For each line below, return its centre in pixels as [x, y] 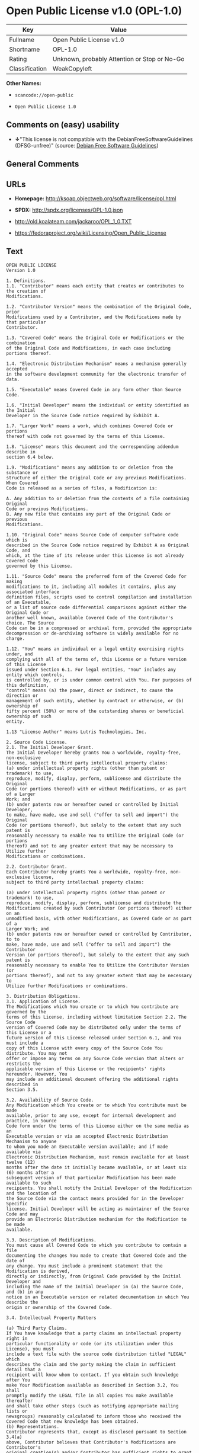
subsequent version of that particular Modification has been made [91, 1177]
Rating [18, 59]
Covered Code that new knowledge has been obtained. [73, 1421]
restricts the [24, 1064]
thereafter [20, 1401]
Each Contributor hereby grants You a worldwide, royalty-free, [87, 872]
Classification [28, 68]
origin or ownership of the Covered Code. [59, 1307]
